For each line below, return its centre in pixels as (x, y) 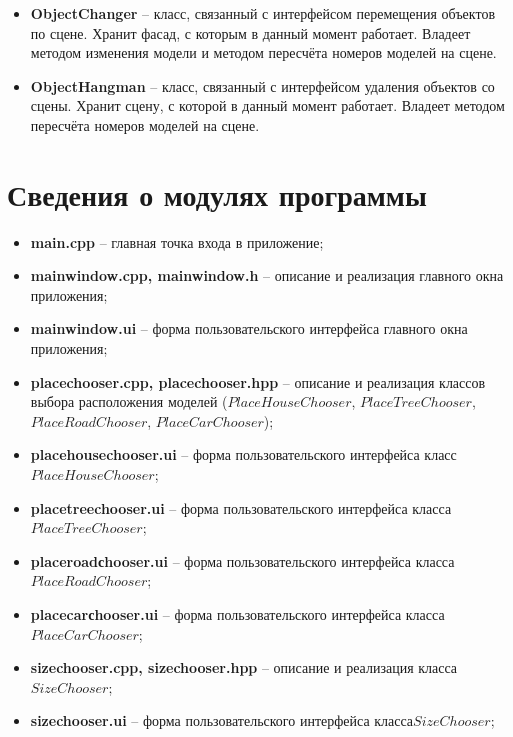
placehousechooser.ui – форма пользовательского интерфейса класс (243, 454)
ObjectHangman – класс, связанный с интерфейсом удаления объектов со (262, 85)
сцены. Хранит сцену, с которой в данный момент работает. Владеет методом (267, 105)
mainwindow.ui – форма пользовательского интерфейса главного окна (249, 328)
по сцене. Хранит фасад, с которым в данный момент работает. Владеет (250, 32)
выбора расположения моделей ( (129, 401)
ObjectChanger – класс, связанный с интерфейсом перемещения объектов (262, 13)
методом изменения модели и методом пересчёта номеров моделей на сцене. (263, 52)
